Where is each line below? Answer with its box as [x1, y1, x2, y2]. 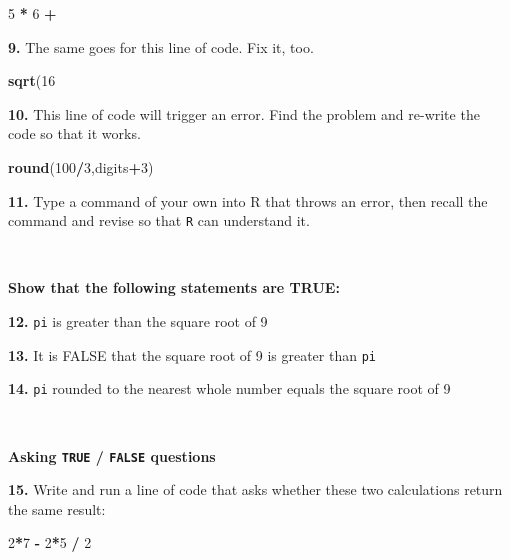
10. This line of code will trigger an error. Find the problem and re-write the [8, 103, 480, 124]
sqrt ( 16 [8, 70, 56, 91]
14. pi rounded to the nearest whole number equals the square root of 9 [8, 378, 451, 399]
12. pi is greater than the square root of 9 [8, 311, 268, 331]
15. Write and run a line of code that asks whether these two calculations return [8, 479, 503, 500]
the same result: [8, 498, 106, 519]
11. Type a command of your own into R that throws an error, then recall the [8, 190, 488, 211]
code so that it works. [8, 123, 141, 144]
